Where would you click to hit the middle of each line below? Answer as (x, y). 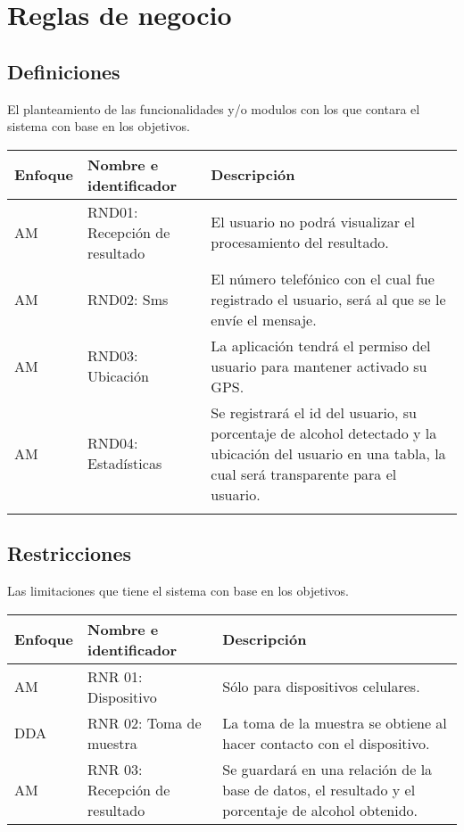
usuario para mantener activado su (319, 366)
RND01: (113, 211)
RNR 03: (115, 769)
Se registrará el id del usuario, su (314, 412)
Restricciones (70, 553)
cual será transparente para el (304, 474)
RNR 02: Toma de (145, 722)
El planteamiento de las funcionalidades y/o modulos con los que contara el (214, 108)
